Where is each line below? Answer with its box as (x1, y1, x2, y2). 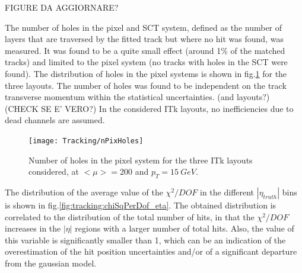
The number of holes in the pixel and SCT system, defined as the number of (5, 21, 282, 33)
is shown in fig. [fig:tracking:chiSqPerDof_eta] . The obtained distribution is (5, 198, 276, 211)
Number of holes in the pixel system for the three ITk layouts (28, 153, 253, 166)
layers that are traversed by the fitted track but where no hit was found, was (5, 33, 284, 45)
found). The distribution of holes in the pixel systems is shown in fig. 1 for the (5, 67, 287, 79)
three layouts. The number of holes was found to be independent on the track (5, 79, 287, 91)
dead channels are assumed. (5, 114, 105, 126)
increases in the (5, 222, 61, 235)
